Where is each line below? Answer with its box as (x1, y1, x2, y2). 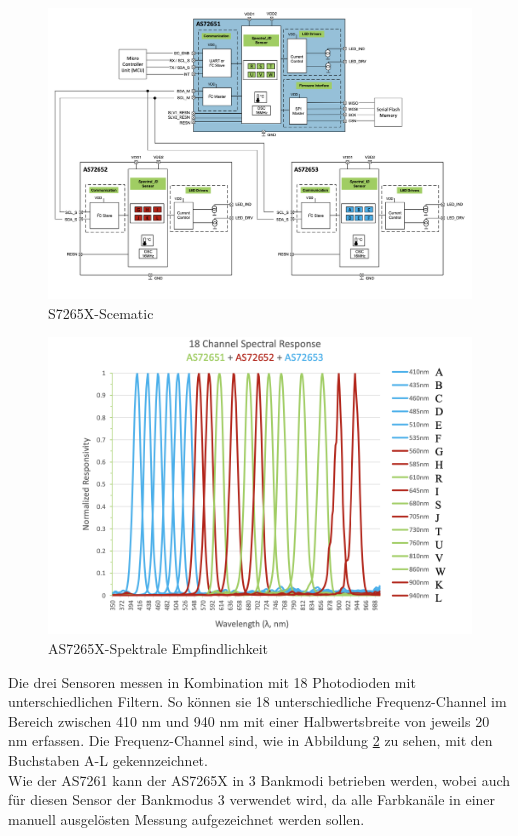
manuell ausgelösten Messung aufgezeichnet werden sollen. (8, 808, 365, 829)
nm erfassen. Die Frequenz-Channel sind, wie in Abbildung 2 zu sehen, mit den (8, 730, 493, 751)
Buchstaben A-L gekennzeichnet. (8, 749, 208, 770)
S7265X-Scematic (48, 302, 154, 323)
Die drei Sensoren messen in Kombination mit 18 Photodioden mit (8, 671, 416, 692)
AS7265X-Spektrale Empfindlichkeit (48, 637, 268, 658)
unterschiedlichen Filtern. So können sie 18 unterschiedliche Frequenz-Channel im (8, 691, 507, 712)
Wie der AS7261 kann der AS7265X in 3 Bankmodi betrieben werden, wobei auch (8, 769, 511, 790)
